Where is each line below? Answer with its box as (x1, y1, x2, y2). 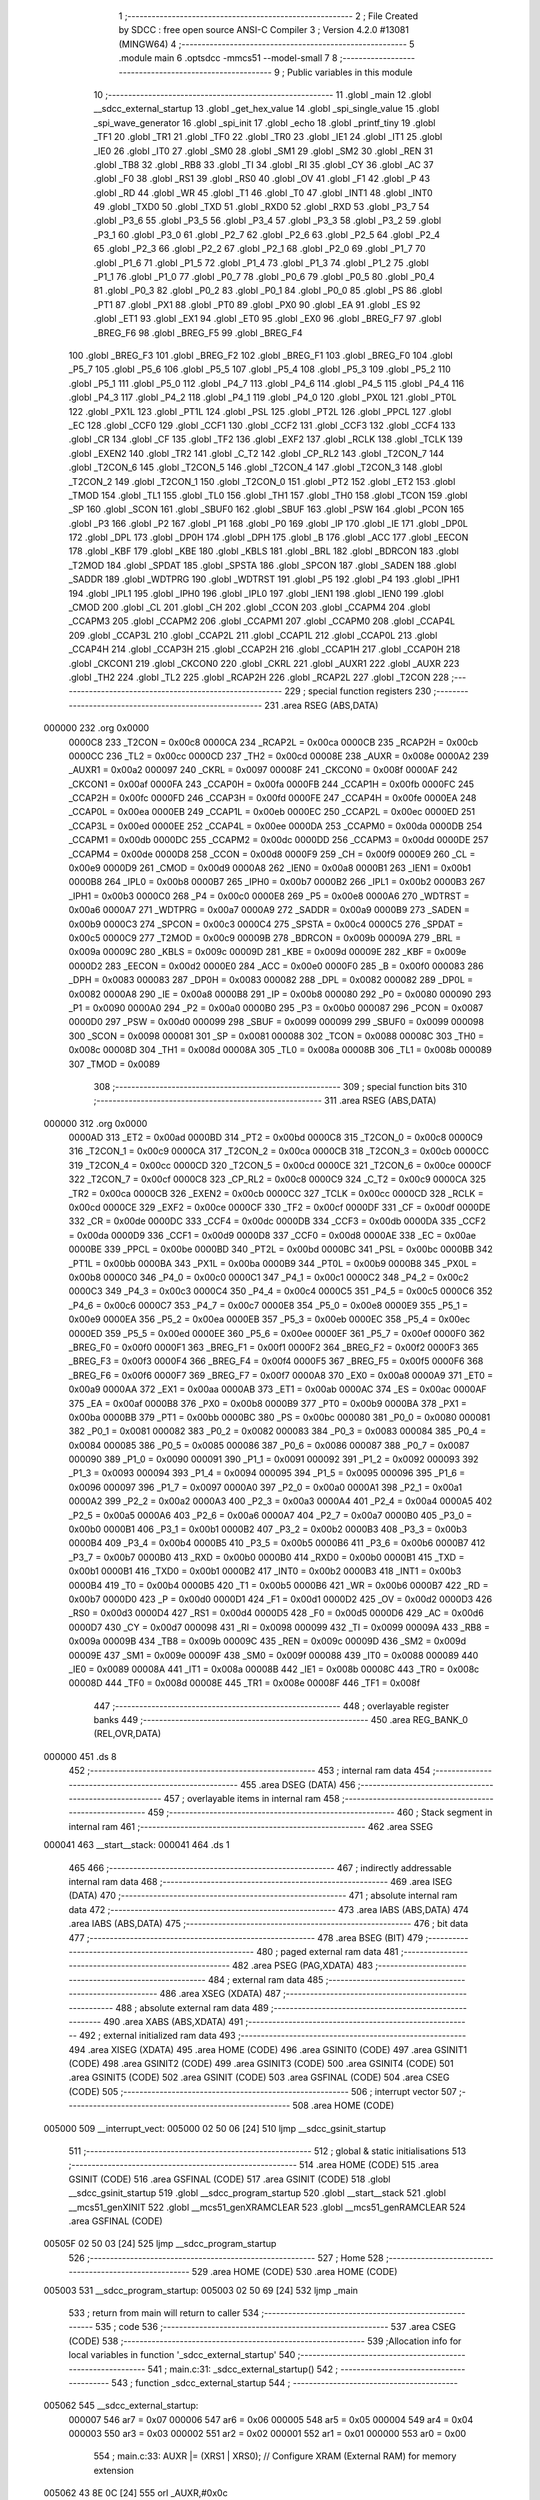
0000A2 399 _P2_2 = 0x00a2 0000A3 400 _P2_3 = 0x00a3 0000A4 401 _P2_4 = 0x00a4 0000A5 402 (68, 1495, 493, 1507)
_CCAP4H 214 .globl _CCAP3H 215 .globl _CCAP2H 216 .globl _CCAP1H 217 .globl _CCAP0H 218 (68, 643, 461, 655)
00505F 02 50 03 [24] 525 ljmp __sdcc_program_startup (43, 2238, 277, 2250)
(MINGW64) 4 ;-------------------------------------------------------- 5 (118, 38, 415, 50)
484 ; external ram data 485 (207, 1973, 324, 1985)
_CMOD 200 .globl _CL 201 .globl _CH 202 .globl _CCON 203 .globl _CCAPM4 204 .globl (68, 601, 431, 614)
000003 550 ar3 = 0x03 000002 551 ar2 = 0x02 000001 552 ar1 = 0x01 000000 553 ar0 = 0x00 (68, 2428, 467, 2440)
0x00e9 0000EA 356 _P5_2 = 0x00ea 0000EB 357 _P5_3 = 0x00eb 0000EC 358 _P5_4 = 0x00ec (68, 1313, 470, 1325)
